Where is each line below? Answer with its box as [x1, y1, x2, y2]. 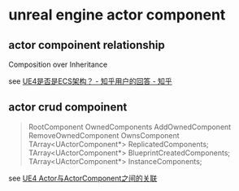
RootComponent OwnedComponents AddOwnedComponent [28, 122, 232, 132]
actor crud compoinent [8, 100, 128, 115]
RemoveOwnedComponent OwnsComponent [28, 130, 180, 140]
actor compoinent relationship [8, 38, 165, 52]
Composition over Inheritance [8, 59, 108, 69]
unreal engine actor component [8, 6, 226, 24]
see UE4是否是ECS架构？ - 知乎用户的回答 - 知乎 [8, 76, 172, 86]
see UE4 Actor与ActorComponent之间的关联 [8, 173, 158, 183]
